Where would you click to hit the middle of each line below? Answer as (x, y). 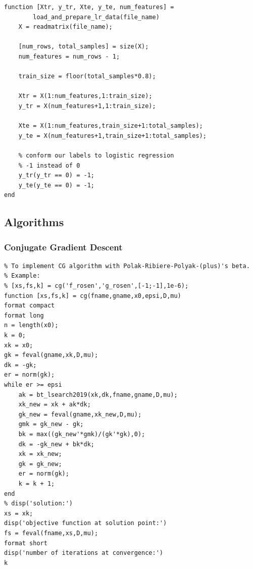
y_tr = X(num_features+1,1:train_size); (87, 106)
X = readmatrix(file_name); (65, 27)
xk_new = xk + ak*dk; (55, 405)
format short (26, 543)
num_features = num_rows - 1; (69, 56)
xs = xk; (19, 513)
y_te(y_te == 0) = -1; (56, 185)
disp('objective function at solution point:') (86, 523)
